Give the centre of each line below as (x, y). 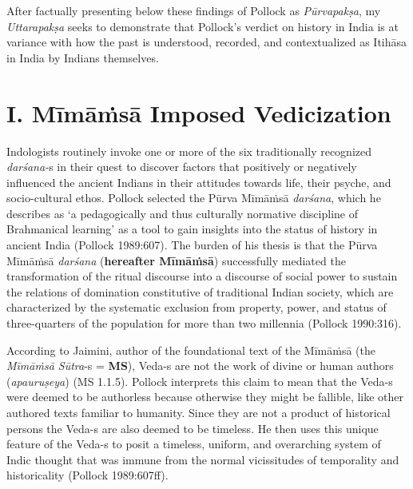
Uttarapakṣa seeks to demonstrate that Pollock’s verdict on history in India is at (203, 26)
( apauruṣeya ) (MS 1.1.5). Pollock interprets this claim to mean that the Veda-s (200, 381)
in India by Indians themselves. (83, 57)
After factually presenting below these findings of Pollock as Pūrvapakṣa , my (194, 10)
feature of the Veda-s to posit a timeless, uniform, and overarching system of (194, 444)
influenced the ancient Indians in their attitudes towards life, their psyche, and (199, 182)
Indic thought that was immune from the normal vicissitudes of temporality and (203, 459)
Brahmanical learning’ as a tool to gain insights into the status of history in (192, 229)
